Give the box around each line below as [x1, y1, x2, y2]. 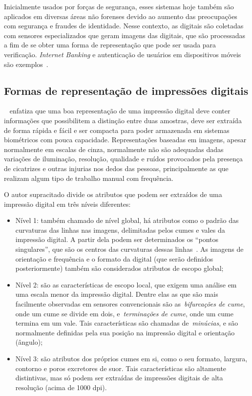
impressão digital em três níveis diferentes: [4, 198, 131, 209]
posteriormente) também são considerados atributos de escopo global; [15, 263, 224, 273]
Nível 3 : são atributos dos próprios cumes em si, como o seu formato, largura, [15, 353, 248, 364]
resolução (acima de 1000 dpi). [15, 382, 107, 392]
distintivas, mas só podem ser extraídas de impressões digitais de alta [15, 373, 223, 383]
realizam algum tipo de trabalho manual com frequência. [4, 173, 174, 183]
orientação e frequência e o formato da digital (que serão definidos [15, 253, 213, 264]
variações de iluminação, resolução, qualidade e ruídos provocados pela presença [4, 154, 243, 164]
